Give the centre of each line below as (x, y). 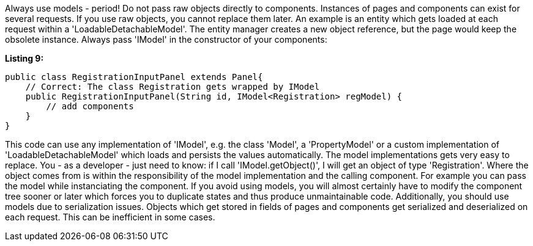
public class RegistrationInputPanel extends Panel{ (134, 77)
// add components (90, 106)
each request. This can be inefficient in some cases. (110, 217)
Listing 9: (24, 58)
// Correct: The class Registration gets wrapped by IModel (173, 87)
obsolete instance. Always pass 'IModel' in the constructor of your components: (166, 39)
